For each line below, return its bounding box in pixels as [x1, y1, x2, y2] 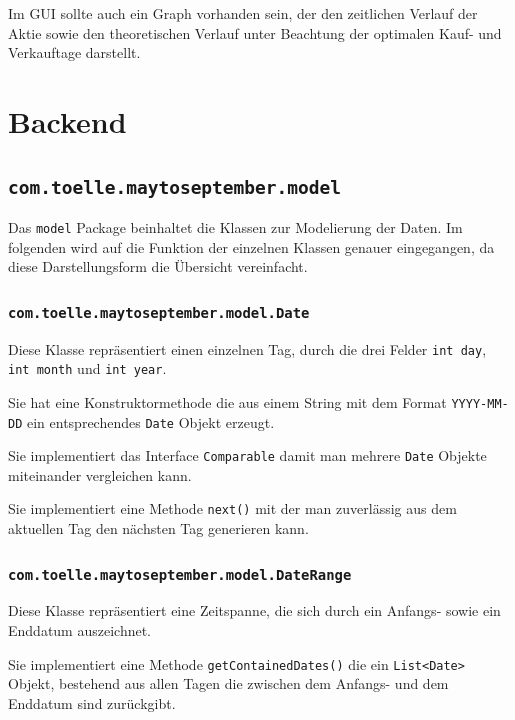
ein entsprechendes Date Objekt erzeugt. [26, 411, 275, 432]
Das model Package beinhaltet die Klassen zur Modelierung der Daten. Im [8, 216, 463, 237]
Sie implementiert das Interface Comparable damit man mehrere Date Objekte [8, 445, 487, 466]
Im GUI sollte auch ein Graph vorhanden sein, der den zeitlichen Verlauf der [8, 3, 478, 23]
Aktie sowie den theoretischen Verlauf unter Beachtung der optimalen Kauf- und [8, 22, 502, 43]
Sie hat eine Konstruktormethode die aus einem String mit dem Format [8, 391, 447, 412]
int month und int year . [8, 358, 167, 379]
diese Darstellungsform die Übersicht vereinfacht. [8, 256, 308, 277]
